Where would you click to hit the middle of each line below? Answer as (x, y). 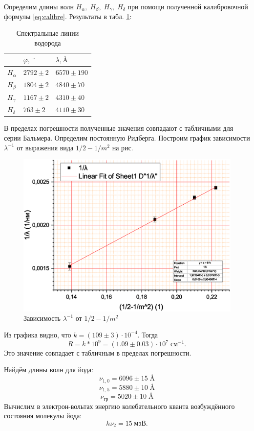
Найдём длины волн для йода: (49, 369)
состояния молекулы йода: (43, 416)
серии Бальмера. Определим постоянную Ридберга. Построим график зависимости (127, 138)
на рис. (123, 147)
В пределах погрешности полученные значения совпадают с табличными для (119, 128)
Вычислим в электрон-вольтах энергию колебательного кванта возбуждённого (119, 406)
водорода (48, 42)
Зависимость (42, 318)
